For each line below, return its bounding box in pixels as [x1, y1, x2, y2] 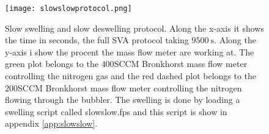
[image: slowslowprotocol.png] [5, 4, 132, 13]
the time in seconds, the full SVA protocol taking [5, 33, 189, 46]
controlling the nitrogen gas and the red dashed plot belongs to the [5, 69, 257, 82]
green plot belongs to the [5, 57, 98, 70]
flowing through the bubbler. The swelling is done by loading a [5, 93, 240, 106]
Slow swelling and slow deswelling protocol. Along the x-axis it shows [5, 21, 264, 34]
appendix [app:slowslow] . [5, 117, 98, 130]
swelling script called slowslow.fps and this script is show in [5, 105, 227, 118]
